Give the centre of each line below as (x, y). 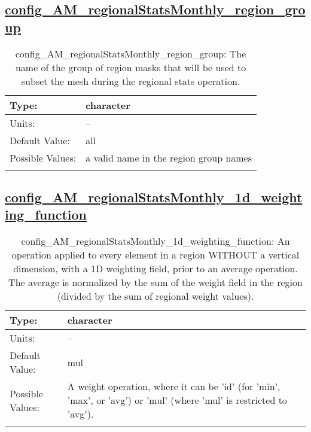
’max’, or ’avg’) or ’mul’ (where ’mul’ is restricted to (177, 400)
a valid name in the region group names (169, 157)
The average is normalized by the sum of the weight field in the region (155, 282)
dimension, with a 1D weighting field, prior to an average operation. (155, 269)
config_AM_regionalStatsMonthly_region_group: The (131, 53)
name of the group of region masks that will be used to (131, 67)
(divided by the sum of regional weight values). (155, 296)
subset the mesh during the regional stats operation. (131, 81)
